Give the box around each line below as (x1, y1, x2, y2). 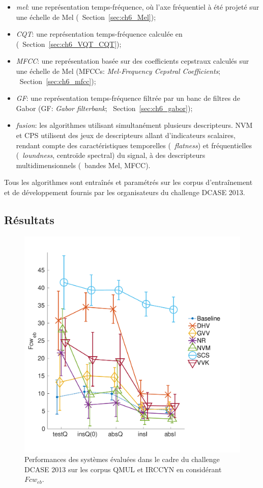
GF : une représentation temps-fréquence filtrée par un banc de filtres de (16, 93, 240, 103)
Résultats (4, 211, 54, 227)
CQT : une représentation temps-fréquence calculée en (16, 29, 183, 39)
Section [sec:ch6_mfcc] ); (19, 75, 96, 86)
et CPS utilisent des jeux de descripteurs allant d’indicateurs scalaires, (16, 129, 236, 140)
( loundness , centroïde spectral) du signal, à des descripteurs (16, 150, 206, 160)
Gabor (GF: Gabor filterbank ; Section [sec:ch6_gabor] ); (16, 102, 193, 113)
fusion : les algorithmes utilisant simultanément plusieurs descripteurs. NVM (16, 120, 253, 130)
